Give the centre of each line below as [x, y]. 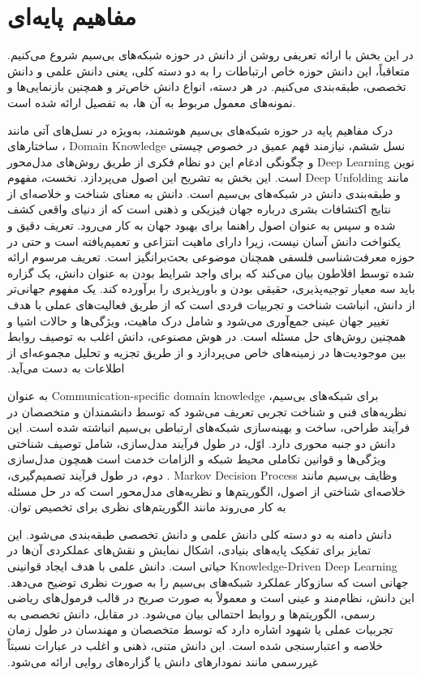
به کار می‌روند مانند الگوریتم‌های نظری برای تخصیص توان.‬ [147, 507]
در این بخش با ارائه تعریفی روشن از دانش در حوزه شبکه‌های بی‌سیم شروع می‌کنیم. [210, 55]
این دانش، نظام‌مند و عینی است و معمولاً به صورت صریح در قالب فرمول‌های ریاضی [211, 598]
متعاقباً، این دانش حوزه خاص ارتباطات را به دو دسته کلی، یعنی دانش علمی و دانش [209, 70]
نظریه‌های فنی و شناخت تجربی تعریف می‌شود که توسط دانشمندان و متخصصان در [207, 411]
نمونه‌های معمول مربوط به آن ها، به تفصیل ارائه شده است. [152, 102]
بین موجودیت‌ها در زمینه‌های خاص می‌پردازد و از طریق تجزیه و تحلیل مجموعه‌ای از [207, 352]
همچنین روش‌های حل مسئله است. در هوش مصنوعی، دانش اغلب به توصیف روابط [207, 336]
